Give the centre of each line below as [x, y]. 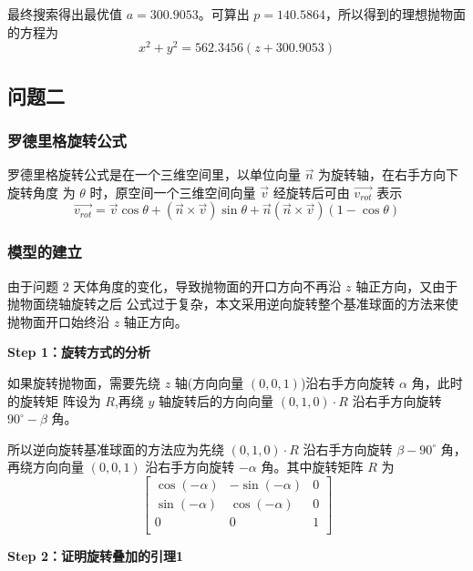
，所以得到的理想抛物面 [395, 14]
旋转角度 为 [41, 192]
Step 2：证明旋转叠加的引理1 [95, 556]
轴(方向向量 [209, 383]
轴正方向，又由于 [407, 285]
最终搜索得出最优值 [65, 14]
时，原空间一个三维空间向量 [173, 192]
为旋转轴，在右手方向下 [389, 174]
